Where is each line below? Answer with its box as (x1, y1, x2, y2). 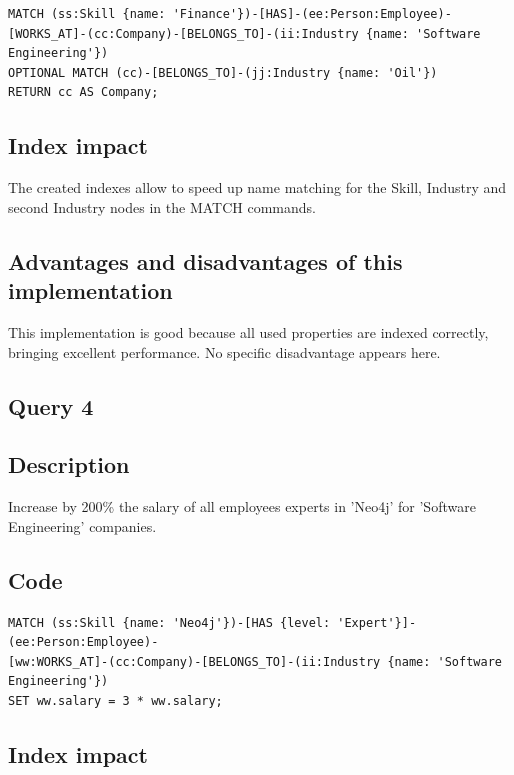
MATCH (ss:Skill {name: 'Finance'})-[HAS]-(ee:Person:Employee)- (8, 7, 452, 21)
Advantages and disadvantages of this (8, 245, 403, 276)
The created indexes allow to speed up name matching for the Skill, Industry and (8, 177, 507, 198)
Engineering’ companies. (8, 515, 157, 536)
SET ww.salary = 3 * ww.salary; (8, 693, 223, 708)
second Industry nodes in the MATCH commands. (8, 196, 316, 217)
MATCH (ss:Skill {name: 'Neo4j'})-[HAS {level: (8, 615, 331, 630)
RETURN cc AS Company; (8, 85, 159, 100)
